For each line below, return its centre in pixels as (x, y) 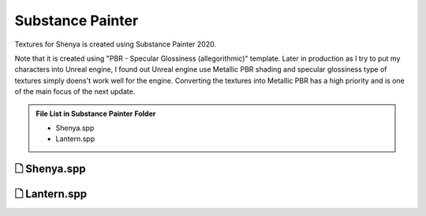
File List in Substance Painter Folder (96, 114)
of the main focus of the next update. (75, 91)
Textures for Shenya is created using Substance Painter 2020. (116, 44)
